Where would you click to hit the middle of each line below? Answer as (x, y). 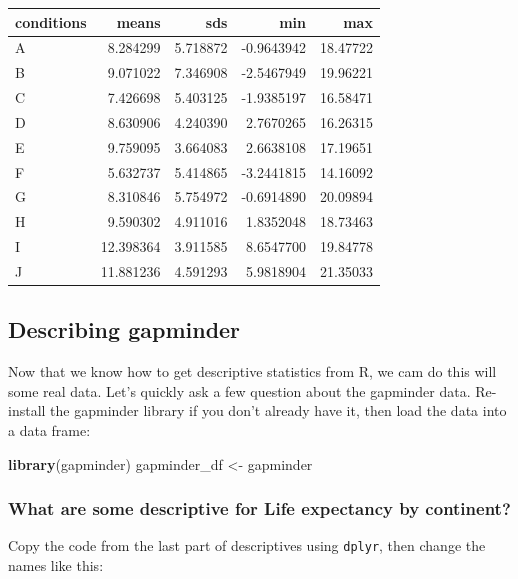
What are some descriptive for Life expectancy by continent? (259, 508)
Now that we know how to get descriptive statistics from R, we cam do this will (252, 371)
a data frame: (49, 430)
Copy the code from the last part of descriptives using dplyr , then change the (247, 545)
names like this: (56, 565)
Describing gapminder (124, 329)
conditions (51, 21)
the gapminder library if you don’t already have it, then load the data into (278, 410)
